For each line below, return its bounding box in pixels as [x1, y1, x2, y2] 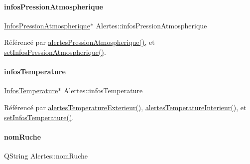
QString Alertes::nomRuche [4, 150, 88, 161]
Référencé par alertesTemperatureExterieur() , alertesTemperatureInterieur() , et [4, 102, 247, 112]
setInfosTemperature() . [4, 112, 74, 122]
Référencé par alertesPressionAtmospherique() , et [4, 37, 155, 47]
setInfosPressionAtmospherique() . [4, 46, 106, 57]
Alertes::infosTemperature [63, 85, 143, 96]
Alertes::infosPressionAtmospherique [96, 20, 207, 30]
